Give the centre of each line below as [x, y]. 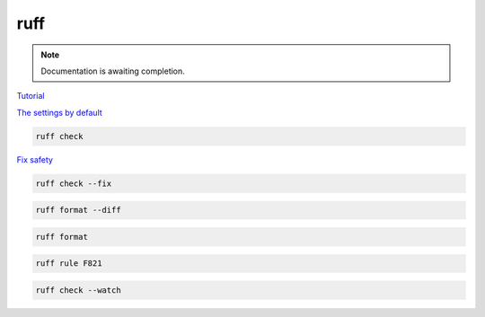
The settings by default [59, 112]
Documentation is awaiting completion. [113, 71]
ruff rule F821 [69, 264]
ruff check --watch [78, 290]
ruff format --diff [78, 210]
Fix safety [35, 159]
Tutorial [31, 96]
